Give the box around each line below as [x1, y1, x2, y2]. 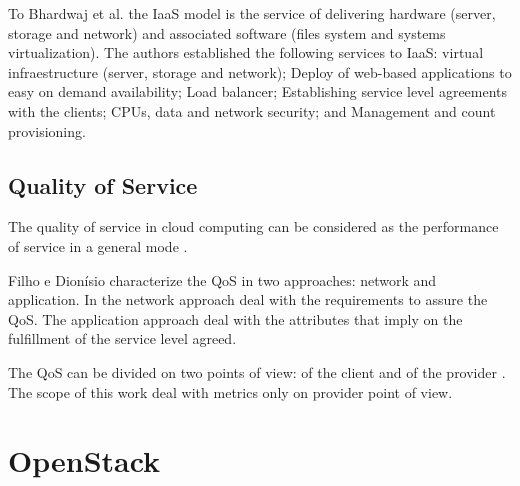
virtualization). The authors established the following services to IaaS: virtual [8, 42, 484, 63]
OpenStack [8, 440, 161, 481]
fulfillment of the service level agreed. [8, 328, 237, 349]
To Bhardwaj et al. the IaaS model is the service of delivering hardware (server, [8, 3, 496, 23]
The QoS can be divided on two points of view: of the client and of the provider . [8, 361, 506, 382]
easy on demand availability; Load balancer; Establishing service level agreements [8, 81, 508, 102]
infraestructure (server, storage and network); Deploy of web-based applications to [8, 61, 512, 82]
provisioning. [8, 120, 86, 141]
